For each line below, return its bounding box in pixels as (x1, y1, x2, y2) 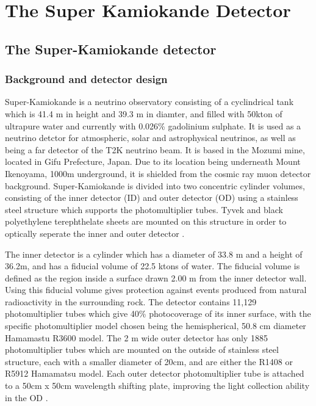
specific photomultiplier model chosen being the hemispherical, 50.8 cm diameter (5, 319, 306, 332)
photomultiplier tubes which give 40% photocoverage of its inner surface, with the (5, 307, 311, 320)
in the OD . (5, 391, 48, 404)
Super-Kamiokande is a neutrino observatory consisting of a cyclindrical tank (5, 95, 294, 108)
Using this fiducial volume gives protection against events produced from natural (5, 283, 307, 296)
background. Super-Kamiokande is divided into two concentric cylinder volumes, (5, 179, 305, 192)
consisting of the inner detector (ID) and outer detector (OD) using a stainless (5, 191, 298, 204)
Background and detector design (5, 71, 168, 87)
